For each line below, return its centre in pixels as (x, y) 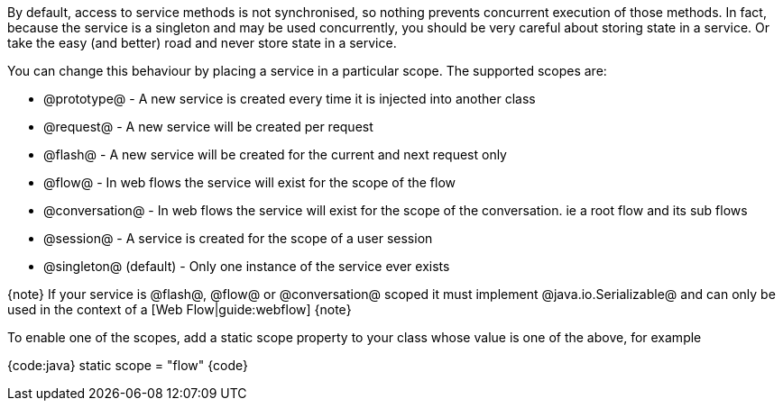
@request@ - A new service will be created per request (208, 127)
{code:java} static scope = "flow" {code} (128, 365)
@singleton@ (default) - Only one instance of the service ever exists (247, 266)
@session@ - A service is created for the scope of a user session (238, 238)
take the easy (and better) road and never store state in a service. (202, 43)
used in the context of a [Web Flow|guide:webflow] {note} (180, 309)
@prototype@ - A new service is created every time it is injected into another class (290, 99)
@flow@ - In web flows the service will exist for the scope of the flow (250, 182)
